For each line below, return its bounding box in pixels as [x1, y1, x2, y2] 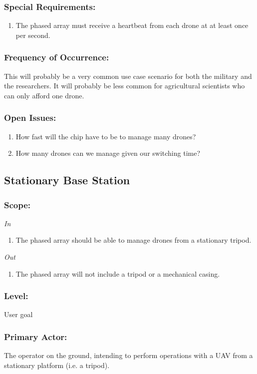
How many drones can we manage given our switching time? [15, 148, 201, 158]
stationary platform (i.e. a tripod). [4, 360, 110, 370]
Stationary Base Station [4, 172, 130, 188]
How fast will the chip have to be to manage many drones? [15, 131, 196, 141]
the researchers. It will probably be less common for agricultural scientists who [4, 80, 245, 91]
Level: [4, 290, 28, 302]
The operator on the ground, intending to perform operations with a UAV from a [4, 350, 253, 361]
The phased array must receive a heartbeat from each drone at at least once [15, 20, 249, 30]
